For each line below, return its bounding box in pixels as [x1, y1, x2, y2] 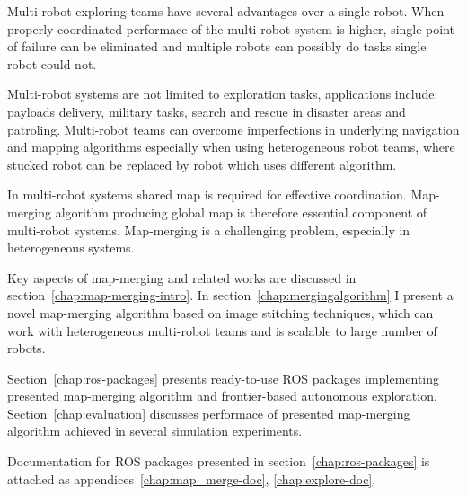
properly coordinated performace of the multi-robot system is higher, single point [7, 19, 455, 38]
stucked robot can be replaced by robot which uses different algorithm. [7, 155, 397, 173]
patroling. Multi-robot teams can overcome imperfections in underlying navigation [7, 119, 460, 138]
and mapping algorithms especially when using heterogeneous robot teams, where [7, 137, 455, 156]
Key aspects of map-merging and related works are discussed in [7, 268, 357, 287]
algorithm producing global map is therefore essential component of [55, 202, 427, 221]
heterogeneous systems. [7, 238, 135, 257]
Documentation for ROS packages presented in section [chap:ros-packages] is [7, 452, 430, 471]
